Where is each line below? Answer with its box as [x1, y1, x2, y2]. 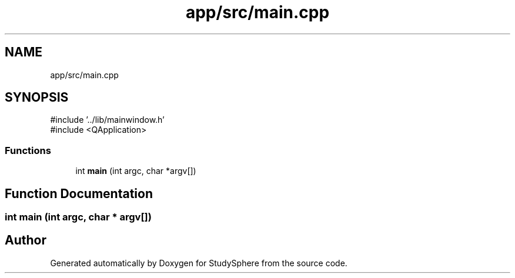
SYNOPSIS [5, 90, 69, 105]
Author [5, 233, 46, 248]
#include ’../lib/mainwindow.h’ [50, 115, 165, 125]
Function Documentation [5, 186, 153, 201]
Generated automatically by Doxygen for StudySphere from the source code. [50, 257, 347, 268]
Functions [5, 144, 51, 156]
